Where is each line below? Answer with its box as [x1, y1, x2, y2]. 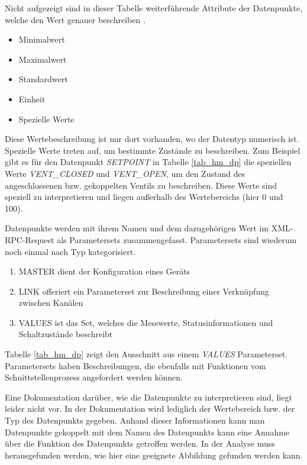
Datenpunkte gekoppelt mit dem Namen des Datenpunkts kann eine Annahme [5, 425, 290, 438]
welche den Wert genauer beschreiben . [5, 13, 146, 25]
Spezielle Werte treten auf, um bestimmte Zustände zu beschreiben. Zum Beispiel [5, 144, 300, 156]
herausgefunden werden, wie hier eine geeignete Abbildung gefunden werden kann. [5, 448, 303, 461]
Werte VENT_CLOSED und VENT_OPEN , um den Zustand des [5, 167, 245, 179]
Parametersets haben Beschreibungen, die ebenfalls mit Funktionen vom [5, 359, 266, 372]
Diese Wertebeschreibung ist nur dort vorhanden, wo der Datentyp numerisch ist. [5, 133, 299, 145]
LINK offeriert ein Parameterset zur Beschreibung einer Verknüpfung [18, 285, 269, 297]
